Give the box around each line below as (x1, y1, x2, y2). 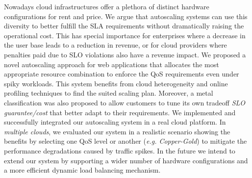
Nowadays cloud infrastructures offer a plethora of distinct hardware (4, 1, 209, 11)
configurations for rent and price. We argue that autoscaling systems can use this (4, 11, 248, 21)
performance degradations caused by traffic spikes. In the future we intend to (4, 145, 235, 155)
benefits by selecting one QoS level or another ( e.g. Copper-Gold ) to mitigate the (4, 136, 247, 146)
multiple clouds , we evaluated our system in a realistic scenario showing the (4, 126, 230, 136)
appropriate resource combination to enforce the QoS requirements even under (4, 69, 239, 79)
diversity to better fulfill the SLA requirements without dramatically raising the (4, 21, 244, 31)
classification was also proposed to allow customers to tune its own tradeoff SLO (4, 97, 246, 107)
